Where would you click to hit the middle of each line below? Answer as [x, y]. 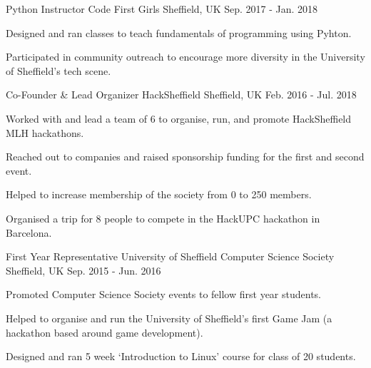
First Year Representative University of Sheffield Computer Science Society [170, 256]
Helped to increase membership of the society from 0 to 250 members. [159, 194]
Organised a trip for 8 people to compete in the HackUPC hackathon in [163, 218]
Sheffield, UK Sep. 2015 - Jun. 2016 [83, 270]
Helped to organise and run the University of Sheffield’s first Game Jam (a [169, 318]
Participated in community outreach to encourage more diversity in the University [185, 57]
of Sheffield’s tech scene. [59, 70]
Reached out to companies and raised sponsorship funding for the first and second [185, 157]
